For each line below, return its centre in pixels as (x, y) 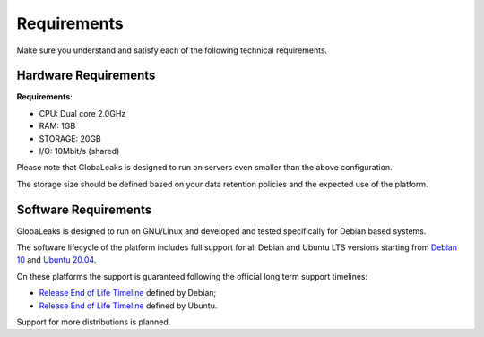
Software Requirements (84, 209)
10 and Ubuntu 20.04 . (56, 260)
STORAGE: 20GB (70, 138)
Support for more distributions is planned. (94, 322)
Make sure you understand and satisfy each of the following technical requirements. (172, 50)
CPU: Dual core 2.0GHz (82, 113)
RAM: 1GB (57, 126)
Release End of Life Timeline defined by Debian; (128, 293)
